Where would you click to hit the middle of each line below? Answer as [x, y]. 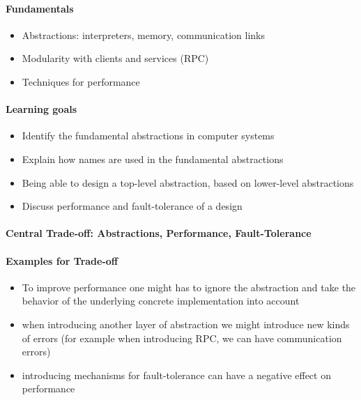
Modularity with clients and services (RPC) [115, 58]
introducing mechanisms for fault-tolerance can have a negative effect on [176, 375]
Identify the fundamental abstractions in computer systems [148, 136]
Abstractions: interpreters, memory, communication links [143, 34]
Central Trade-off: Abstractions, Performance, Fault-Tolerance [159, 233]
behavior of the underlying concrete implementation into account [161, 301]
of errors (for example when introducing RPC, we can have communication [182, 338]
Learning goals [41, 109]
